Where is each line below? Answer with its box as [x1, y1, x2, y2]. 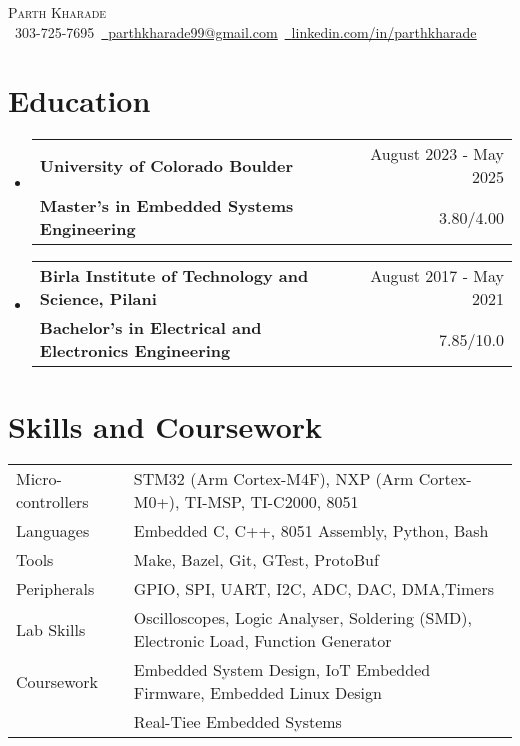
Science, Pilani [39, 287, 157, 311]
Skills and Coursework [8, 405, 323, 446]
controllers [16, 490, 89, 514]
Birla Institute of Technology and [39, 264, 309, 288]
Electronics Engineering [39, 339, 231, 363]
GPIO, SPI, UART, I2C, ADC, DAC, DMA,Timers [133, 577, 494, 601]
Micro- [16, 467, 62, 491]
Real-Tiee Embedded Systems [133, 710, 342, 734]
